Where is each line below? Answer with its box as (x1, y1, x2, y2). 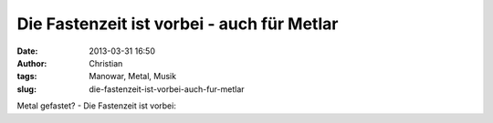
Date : (16, 46, 38, 56)
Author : (16, 57, 47, 68)
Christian (89, 57, 123, 68)
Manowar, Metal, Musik (89, 71, 177, 82)
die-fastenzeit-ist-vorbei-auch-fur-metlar (89, 83, 246, 95)
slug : (16, 83, 37, 95)
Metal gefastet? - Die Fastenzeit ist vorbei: (16, 100, 177, 111)
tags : (16, 71, 37, 82)
